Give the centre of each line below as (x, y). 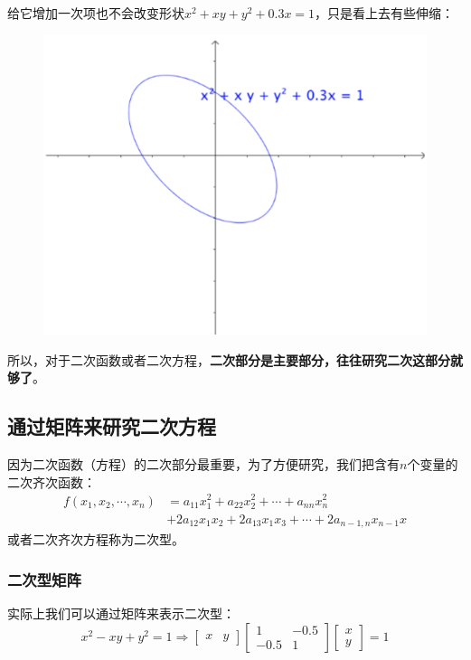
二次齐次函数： (52, 481)
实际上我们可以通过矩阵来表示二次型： (121, 613)
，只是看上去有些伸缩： (385, 13)
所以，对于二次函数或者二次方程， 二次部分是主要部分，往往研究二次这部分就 (235, 359)
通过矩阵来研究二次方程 (112, 426)
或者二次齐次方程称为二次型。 (96, 539)
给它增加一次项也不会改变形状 (96, 13)
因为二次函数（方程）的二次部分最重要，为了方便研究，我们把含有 (203, 464)
